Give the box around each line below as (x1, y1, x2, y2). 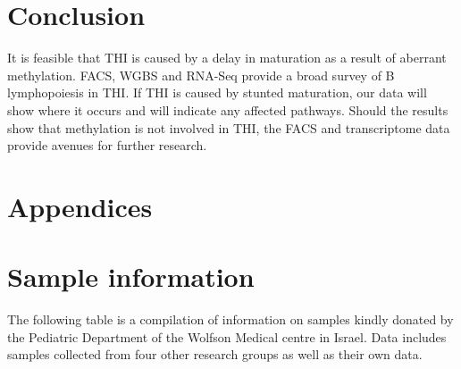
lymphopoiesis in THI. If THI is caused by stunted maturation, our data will (7, 83, 427, 102)
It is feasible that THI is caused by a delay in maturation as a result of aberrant (7, 48, 447, 67)
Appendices (7, 188, 153, 224)
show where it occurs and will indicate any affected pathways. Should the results (7, 100, 448, 119)
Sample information (7, 258, 255, 295)
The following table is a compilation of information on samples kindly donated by (7, 310, 454, 329)
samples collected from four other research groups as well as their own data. (7, 345, 423, 364)
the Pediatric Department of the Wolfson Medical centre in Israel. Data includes (7, 327, 447, 346)
